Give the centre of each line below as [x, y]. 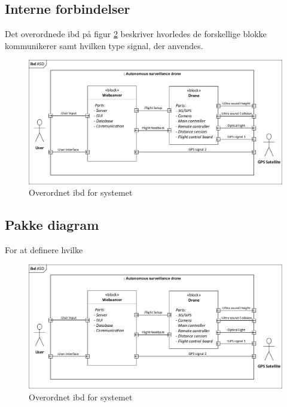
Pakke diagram [52, 225]
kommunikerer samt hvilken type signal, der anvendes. [104, 45]
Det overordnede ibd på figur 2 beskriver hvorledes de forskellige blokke [136, 34]
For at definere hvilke [44, 250]
